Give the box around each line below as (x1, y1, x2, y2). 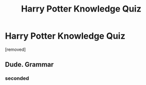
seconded (5, 75, 29, 82)
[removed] (5, 46, 26, 52)
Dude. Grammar (5, 60, 54, 69)
